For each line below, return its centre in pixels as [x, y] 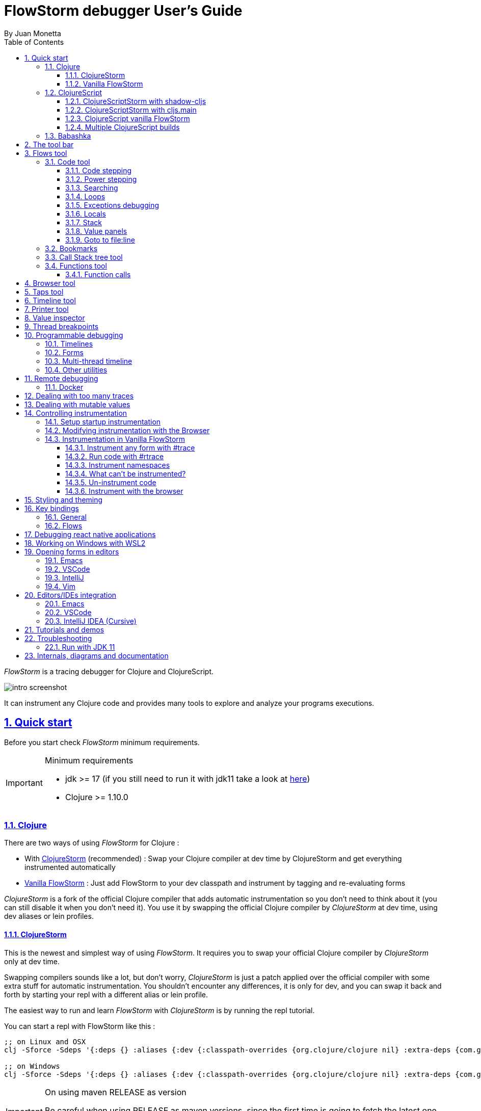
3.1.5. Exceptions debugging [112, 205]
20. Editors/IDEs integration [71, 595]
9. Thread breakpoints [62, 326]
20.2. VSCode [68, 612]
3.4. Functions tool [76, 266]
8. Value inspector [55, 318]
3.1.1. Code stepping [99, 170]
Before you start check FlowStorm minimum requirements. [102, 742]
